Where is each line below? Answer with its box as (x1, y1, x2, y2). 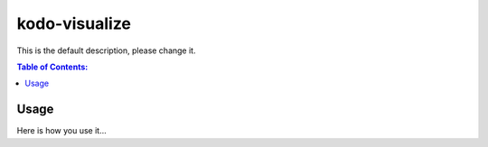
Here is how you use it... (16, 125, 108, 136)
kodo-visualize (16, 14, 131, 33)
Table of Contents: (16, 61, 89, 72)
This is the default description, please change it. (16, 45, 196, 56)
